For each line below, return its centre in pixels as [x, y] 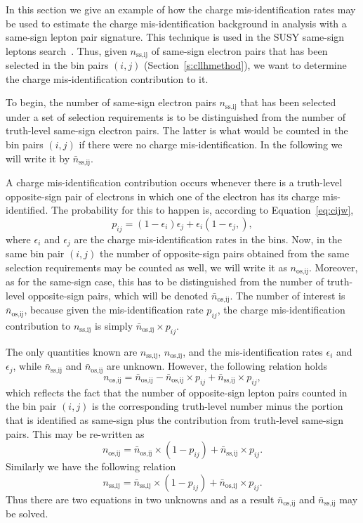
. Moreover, [333, 267]
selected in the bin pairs [57, 65]
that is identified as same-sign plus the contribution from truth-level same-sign [174, 419]
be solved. [27, 514]
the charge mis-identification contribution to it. [107, 78]
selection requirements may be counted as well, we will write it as [146, 267]
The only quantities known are [72, 351]
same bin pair [35, 253]
